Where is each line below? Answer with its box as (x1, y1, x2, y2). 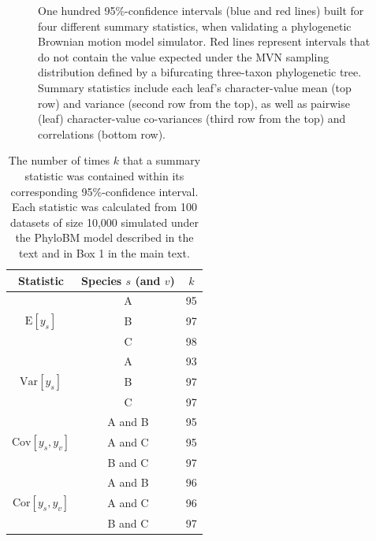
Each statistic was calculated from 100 (11, 198, 197, 215)
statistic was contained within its (24, 167, 184, 183)
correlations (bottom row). (38, 125, 166, 142)
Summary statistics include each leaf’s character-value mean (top (38, 79, 352, 95)
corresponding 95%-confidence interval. (10, 183, 199, 199)
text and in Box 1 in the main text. (19, 244, 190, 261)
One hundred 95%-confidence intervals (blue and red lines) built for (38, 2, 364, 18)
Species (81, 272, 122, 288)
